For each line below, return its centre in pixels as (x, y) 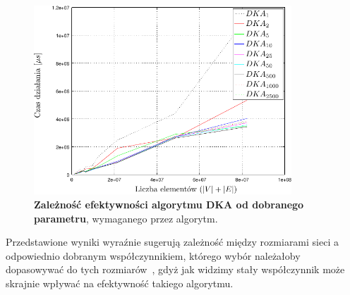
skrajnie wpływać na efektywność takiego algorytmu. (120, 283)
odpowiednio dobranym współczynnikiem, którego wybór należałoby (153, 255)
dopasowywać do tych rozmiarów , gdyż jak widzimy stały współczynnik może (175, 269)
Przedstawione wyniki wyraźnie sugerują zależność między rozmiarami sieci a (172, 242)
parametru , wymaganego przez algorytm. (126, 218)
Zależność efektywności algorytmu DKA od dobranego (169, 205)
